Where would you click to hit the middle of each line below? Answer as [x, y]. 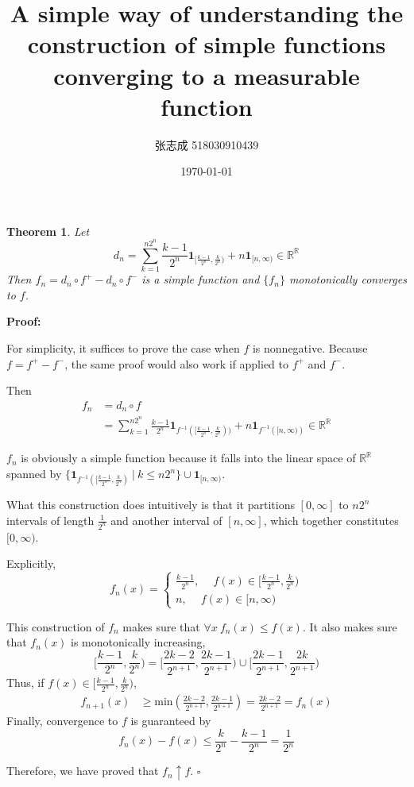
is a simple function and [201, 279]
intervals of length [50, 520]
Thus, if [25, 683]
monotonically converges [348, 279]
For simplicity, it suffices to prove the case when [123, 347]
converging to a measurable [207, 75]
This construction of [56, 626]
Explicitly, [31, 563]
